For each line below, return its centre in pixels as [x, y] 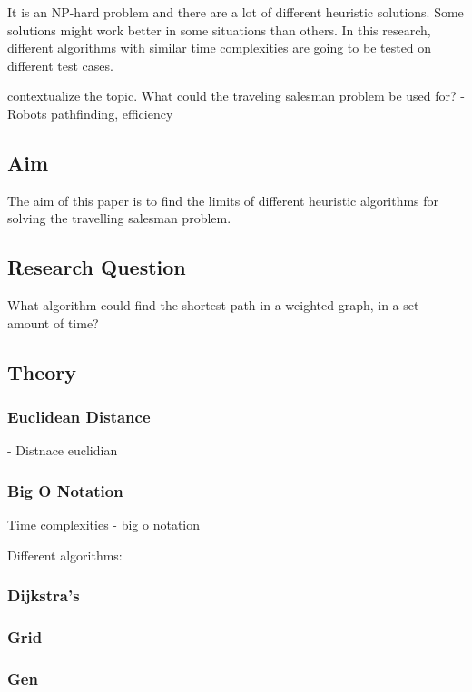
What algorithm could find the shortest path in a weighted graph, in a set [213, 305]
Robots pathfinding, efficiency [90, 113]
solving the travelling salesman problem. [119, 218]
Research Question [97, 267]
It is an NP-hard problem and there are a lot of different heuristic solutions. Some [236, 12]
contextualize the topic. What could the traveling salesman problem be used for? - [236, 96]
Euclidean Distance [79, 417]
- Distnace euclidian [63, 450]
